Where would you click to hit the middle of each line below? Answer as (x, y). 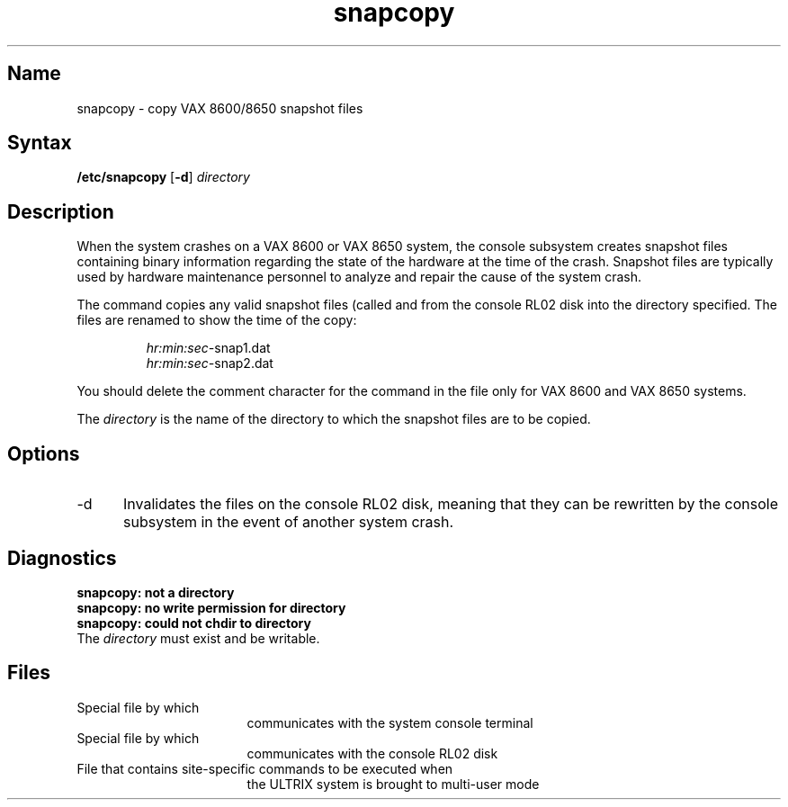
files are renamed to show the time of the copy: (217, 320)
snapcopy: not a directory (156, 592)
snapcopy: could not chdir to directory (194, 623)
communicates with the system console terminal (390, 722)
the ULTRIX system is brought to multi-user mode (393, 784)
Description (61, 211)
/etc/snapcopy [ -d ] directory (163, 177)
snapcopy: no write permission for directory (211, 607)
